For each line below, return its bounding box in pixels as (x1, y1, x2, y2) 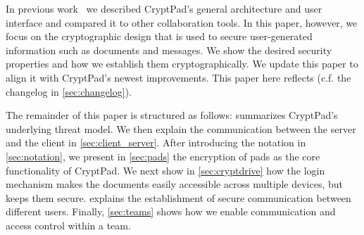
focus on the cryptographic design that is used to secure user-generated (6, 29, 313, 44)
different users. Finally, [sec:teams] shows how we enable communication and (6, 204, 336, 219)
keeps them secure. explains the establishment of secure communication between (6, 190, 351, 205)
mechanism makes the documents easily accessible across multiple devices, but (6, 177, 343, 191)
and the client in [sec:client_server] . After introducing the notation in (6, 135, 306, 150)
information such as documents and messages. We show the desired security (6, 42, 332, 57)
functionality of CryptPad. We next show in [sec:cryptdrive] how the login (6, 163, 325, 177)
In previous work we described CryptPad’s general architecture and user (6, 1, 322, 15)
